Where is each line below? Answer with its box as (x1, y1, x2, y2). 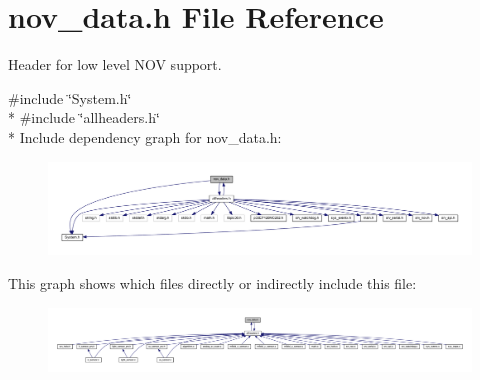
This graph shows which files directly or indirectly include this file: (8, 273, 417, 294)
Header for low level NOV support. (8, 54, 222, 75)
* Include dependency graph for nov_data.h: (8, 126, 282, 147)
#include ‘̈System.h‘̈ (8, 87, 132, 108)
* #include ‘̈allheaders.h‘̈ (8, 107, 160, 128)
